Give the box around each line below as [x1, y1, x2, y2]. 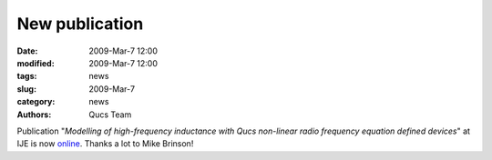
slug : [16, 83, 36, 95]
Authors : [16, 109, 52, 120]
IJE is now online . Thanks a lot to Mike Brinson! [16, 138, 194, 149]
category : [16, 96, 56, 107]
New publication [16, 14, 144, 34]
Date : [16, 45, 38, 56]
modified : [16, 57, 55, 68]
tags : [16, 71, 37, 82]
